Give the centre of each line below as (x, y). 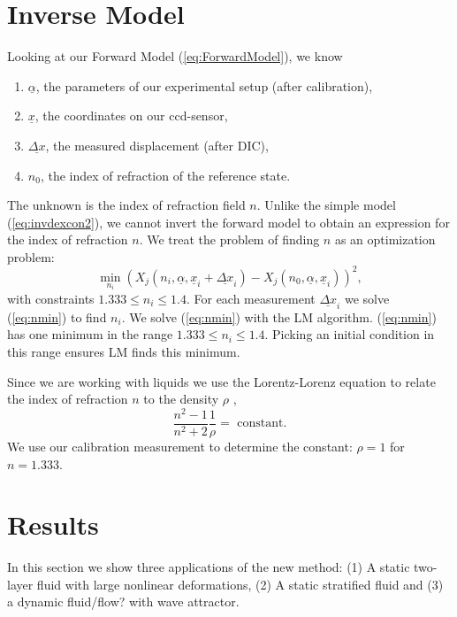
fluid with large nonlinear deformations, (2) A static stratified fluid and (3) (240, 584)
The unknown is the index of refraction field (126, 205)
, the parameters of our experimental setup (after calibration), (204, 85)
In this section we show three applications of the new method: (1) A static (209, 567)
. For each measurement (251, 298)
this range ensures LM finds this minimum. (124, 352)
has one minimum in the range (90, 334)
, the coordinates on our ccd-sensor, (131, 116)
